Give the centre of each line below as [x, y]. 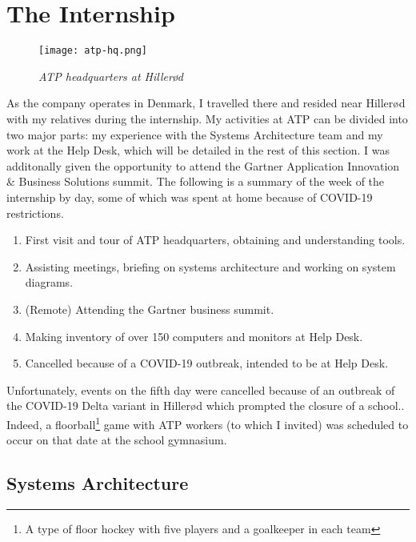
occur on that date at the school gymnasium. [117, 440]
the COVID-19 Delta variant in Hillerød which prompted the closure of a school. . [206, 405]
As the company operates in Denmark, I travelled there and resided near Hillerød [206, 103]
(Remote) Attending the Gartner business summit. [150, 309]
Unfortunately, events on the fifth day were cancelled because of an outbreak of [201, 389]
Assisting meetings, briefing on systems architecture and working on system [210, 266]
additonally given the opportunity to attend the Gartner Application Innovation [203, 165]
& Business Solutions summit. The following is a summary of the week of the [196, 181]
